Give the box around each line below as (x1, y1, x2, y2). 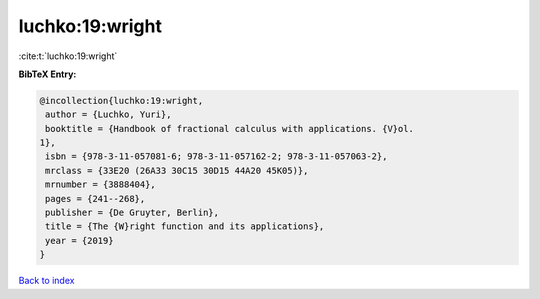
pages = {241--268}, (45, 193, 146, 204)
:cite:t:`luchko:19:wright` (18, 50, 118, 62)
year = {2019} (45, 235, 114, 246)
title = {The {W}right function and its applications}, (45, 221, 325, 232)
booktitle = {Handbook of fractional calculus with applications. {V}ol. (45, 123, 415, 134)
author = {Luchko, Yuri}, (45, 109, 172, 120)
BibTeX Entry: (18, 68, 77, 80)
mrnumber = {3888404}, (45, 179, 157, 190)
